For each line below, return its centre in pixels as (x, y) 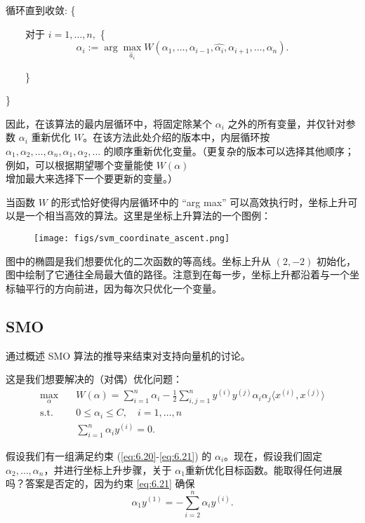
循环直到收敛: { (41, 10)
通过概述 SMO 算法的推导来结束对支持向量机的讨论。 (128, 355)
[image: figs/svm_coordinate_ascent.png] (132, 238)
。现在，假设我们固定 (273, 455)
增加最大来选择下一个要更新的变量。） (92, 178)
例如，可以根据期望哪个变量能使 (79, 164)
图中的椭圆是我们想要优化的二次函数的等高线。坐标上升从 (138, 260)
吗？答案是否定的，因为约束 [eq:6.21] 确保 (100, 483)
